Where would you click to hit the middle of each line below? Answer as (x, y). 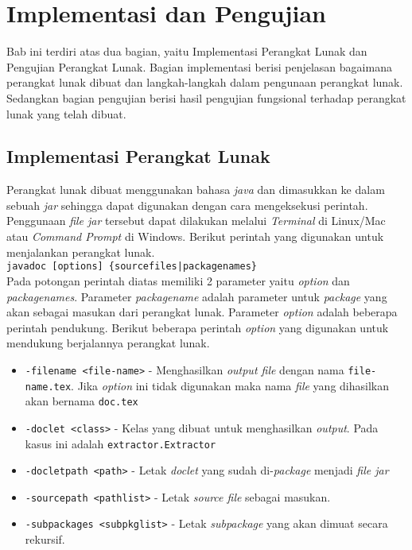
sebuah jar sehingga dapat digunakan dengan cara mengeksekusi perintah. (187, 205)
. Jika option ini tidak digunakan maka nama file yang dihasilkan (230, 385)
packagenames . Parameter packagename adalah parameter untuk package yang (197, 296)
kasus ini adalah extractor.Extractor (120, 443)
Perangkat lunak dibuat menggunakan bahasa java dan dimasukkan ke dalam (196, 190)
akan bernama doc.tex (82, 401)
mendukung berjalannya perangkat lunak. (108, 343)
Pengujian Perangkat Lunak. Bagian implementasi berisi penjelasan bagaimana (199, 66)
